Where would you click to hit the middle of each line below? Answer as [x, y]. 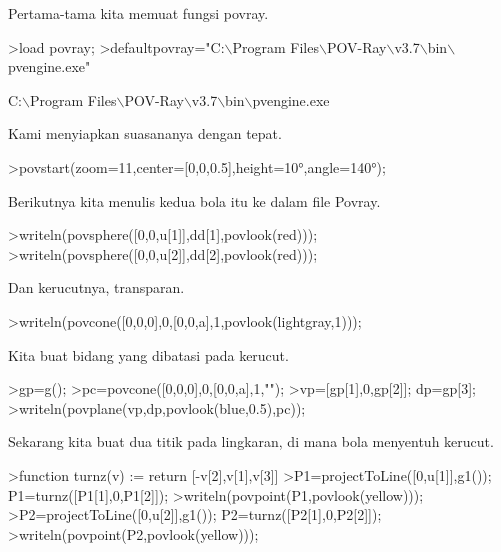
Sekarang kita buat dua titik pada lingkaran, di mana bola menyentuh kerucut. [251, 441]
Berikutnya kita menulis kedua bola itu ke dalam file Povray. [194, 200]
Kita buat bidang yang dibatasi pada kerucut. [148, 354]
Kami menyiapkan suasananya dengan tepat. [145, 133]
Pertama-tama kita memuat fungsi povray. [138, 13]
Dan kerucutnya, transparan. [96, 287]
